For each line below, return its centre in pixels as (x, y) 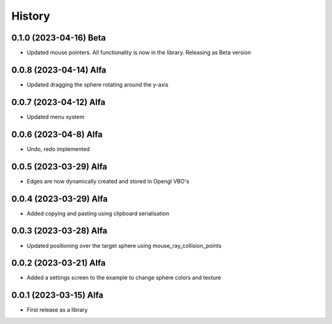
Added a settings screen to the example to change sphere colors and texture (124, 278)
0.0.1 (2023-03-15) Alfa (57, 295)
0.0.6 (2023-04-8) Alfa (57, 134)
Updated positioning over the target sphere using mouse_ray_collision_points (124, 245)
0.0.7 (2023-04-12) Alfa (58, 102)
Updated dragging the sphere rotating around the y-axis (98, 84)
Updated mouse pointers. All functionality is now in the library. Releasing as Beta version (139, 53)
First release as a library (57, 310)
